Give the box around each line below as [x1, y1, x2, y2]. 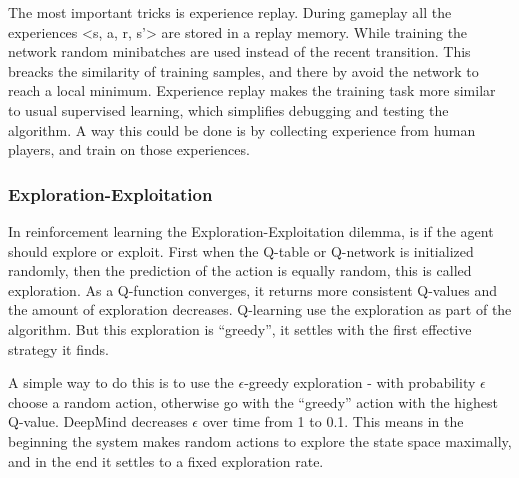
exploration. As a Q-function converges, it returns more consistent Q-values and [8, 279, 498, 300]
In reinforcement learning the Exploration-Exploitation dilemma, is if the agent [8, 220, 494, 241]
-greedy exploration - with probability [244, 372, 476, 393]
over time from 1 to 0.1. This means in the [202, 411, 464, 432]
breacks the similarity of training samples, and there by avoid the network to [8, 60, 479, 81]
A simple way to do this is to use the [8, 372, 234, 393]
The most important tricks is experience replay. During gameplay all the [8, 2, 452, 22]
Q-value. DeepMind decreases [8, 411, 188, 432]
